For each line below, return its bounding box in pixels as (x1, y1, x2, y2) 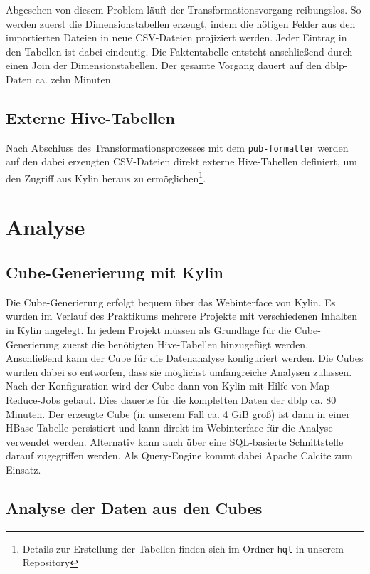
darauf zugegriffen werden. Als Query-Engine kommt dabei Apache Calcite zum (6, 448, 353, 463)
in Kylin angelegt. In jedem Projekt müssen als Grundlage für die (6, 323, 292, 338)
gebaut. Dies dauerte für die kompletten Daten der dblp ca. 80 (63, 392, 337, 407)
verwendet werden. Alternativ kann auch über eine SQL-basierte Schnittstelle (6, 434, 344, 449)
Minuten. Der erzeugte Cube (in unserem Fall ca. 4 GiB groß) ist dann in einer (6, 406, 350, 421)
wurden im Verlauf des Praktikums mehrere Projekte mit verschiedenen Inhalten (6, 308, 358, 323)
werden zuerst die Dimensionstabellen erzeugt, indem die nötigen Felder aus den (6, 16, 356, 31)
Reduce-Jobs (6, 392, 60, 407)
